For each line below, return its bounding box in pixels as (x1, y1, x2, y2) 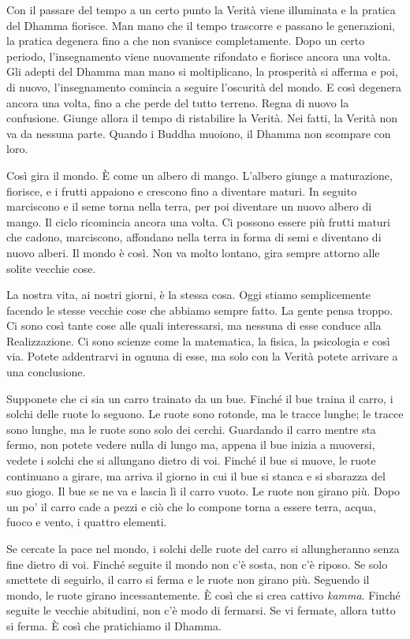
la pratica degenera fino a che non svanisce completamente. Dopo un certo (6, 32, 365, 49)
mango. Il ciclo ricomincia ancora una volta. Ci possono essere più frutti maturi (6, 213, 391, 230)
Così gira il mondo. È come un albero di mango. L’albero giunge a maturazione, (6, 166, 393, 183)
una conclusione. (6, 364, 86, 380)
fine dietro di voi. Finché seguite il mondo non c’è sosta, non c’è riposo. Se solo (6, 555, 388, 572)
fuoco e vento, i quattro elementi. (6, 514, 167, 530)
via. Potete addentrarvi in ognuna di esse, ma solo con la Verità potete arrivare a (6, 348, 398, 364)
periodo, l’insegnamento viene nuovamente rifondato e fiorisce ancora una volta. (6, 47, 391, 64)
